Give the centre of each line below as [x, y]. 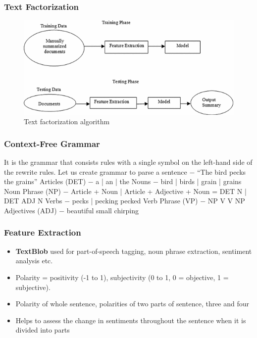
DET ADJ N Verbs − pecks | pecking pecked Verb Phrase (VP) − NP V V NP [125, 201]
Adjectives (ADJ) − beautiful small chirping [72, 210]
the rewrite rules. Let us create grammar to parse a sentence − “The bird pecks [125, 171]
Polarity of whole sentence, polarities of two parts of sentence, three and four [132, 304]
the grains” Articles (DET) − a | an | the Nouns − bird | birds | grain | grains [123, 181]
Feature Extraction [43, 232]
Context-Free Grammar [52, 143]
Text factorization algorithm [67, 121]
